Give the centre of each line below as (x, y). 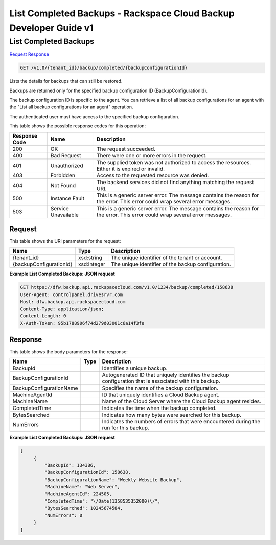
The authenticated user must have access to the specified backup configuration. (95, 116)
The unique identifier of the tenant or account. (166, 258)
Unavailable (64, 215)
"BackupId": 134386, (70, 465)
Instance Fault (67, 198)
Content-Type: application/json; (62, 309)
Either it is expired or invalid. (131, 169)
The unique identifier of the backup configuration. (171, 264)
